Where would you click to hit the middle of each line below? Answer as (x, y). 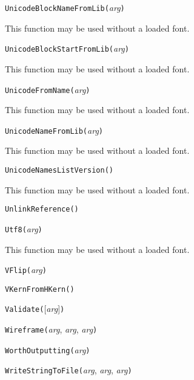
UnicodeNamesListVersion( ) (59, 170)
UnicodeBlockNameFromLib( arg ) (65, 7)
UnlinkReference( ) (42, 209)
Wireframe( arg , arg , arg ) (51, 329)
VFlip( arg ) (26, 270)
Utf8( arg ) (24, 228)
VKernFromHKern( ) (40, 289)
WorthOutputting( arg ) (48, 349)
